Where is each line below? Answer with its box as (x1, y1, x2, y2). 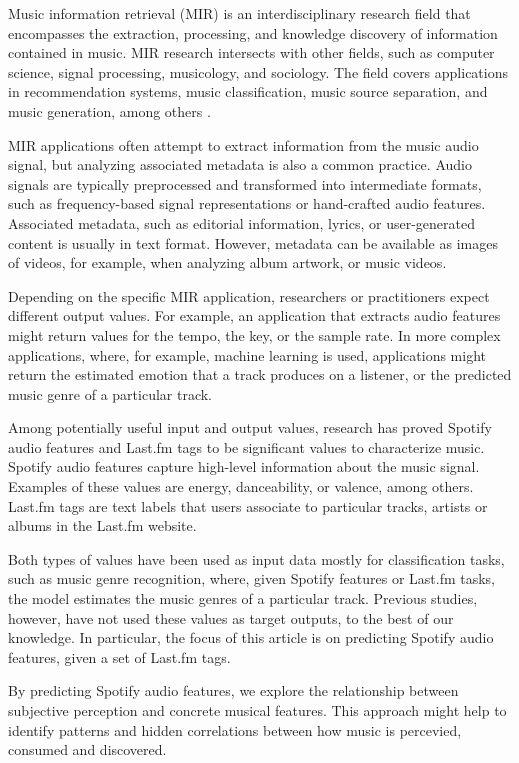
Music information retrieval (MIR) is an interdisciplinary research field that (8, 3, 471, 23)
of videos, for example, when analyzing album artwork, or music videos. (8, 252, 447, 273)
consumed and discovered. (8, 739, 167, 760)
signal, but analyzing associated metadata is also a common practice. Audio (8, 154, 472, 175)
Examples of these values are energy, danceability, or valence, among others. (8, 476, 474, 497)
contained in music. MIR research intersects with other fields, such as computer (8, 42, 495, 63)
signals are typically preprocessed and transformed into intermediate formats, (8, 173, 482, 194)
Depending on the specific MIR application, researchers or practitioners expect (8, 285, 490, 306)
